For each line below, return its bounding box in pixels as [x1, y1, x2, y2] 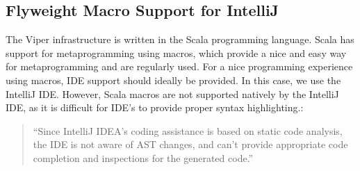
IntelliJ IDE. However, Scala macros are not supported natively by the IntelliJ [6, 86, 339, 101]
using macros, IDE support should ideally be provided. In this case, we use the [6, 72, 341, 87]
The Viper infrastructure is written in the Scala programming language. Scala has [6, 32, 354, 47]
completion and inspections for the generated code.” [33, 150, 254, 165]
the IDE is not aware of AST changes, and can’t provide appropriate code [33, 137, 348, 152]
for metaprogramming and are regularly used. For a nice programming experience [6, 59, 353, 74]
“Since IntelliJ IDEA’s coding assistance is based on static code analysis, [33, 123, 343, 138]
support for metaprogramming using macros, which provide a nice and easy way [6, 45, 347, 60]
